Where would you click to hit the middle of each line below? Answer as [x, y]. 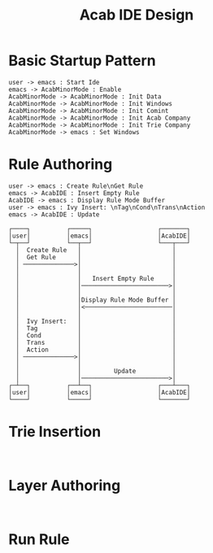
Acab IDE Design [137, 15]
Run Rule [39, 539]
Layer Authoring [65, 486]
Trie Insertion [55, 432]
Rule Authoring [61, 165]
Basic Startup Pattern [82, 61]
